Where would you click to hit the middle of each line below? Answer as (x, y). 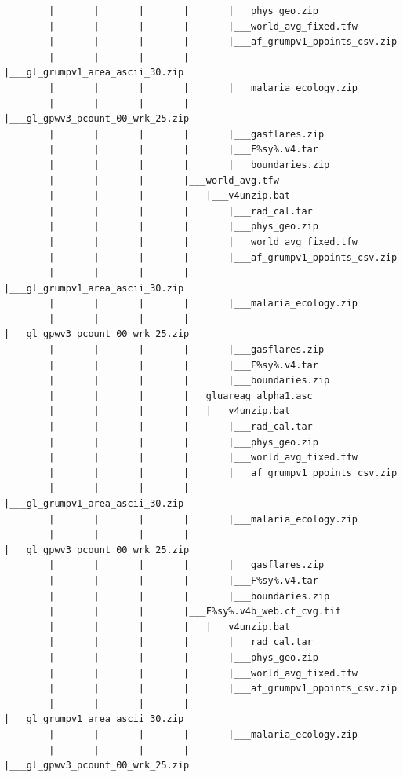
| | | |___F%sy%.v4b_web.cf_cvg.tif (195, 612)
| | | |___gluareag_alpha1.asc (181, 396)
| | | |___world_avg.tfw (164, 180)
